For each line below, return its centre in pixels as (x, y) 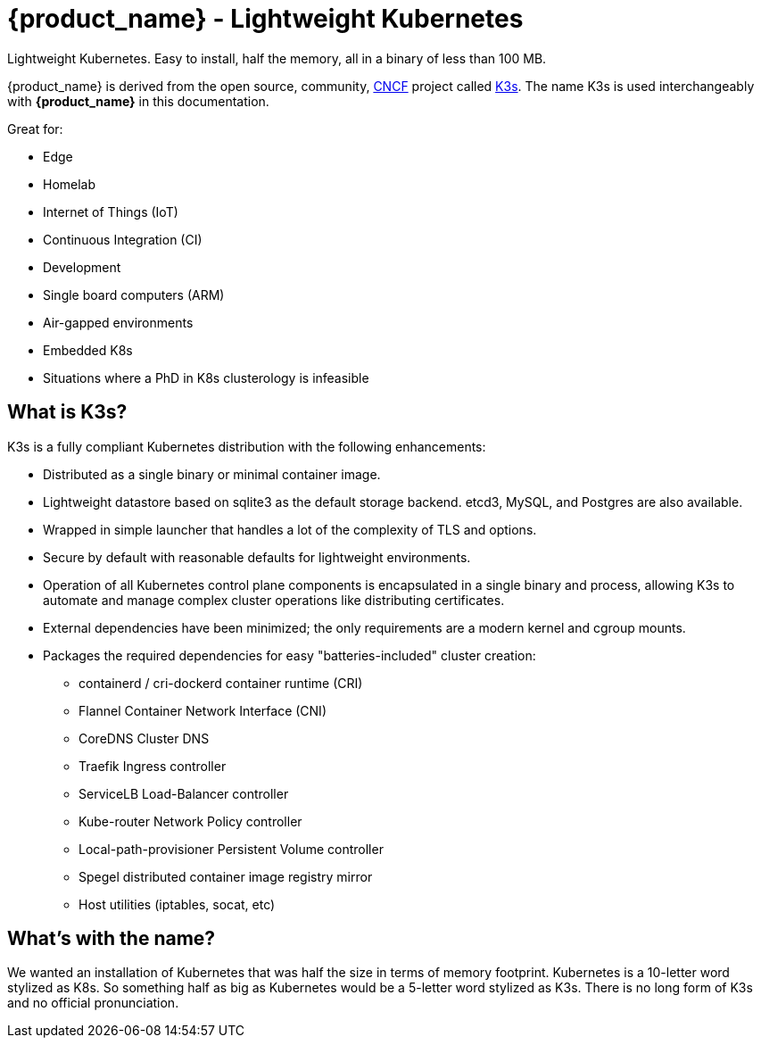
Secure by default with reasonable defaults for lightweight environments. (257, 557)
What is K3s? (67, 412)
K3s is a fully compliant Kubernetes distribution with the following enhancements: (247, 446)
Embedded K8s (88, 350)
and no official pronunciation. (93, 1003)
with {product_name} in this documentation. (138, 101)
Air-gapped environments (118, 322)
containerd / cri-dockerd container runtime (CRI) (221, 683)
